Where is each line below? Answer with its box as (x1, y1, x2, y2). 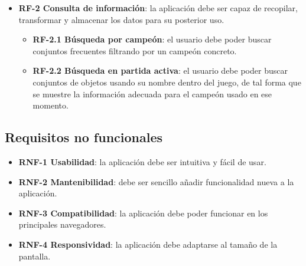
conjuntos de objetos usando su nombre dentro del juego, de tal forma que (32, 75, 301, 88)
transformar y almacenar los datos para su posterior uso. (18, 13, 224, 25)
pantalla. (18, 249, 51, 262)
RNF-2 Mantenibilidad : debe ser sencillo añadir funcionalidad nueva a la (18, 175, 294, 188)
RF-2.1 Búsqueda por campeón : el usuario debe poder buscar (32, 33, 272, 45)
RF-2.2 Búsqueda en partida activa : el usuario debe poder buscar (32, 64, 288, 77)
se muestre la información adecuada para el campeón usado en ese (32, 87, 272, 100)
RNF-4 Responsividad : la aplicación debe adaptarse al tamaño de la (18, 238, 278, 250)
